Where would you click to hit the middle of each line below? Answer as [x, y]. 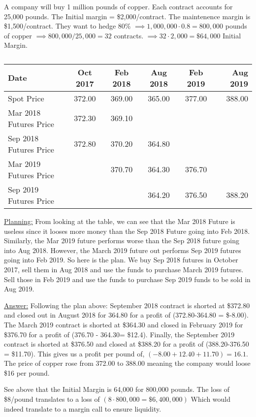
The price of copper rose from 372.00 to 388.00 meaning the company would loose [127, 363]
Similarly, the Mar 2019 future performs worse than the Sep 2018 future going [122, 241]
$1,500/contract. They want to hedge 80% [67, 26]
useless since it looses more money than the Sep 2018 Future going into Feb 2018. [127, 231]
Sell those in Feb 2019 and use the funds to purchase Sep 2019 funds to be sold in [127, 279]
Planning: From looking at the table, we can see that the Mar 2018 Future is [120, 221]
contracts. [129, 35]
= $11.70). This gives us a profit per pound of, [74, 353]
